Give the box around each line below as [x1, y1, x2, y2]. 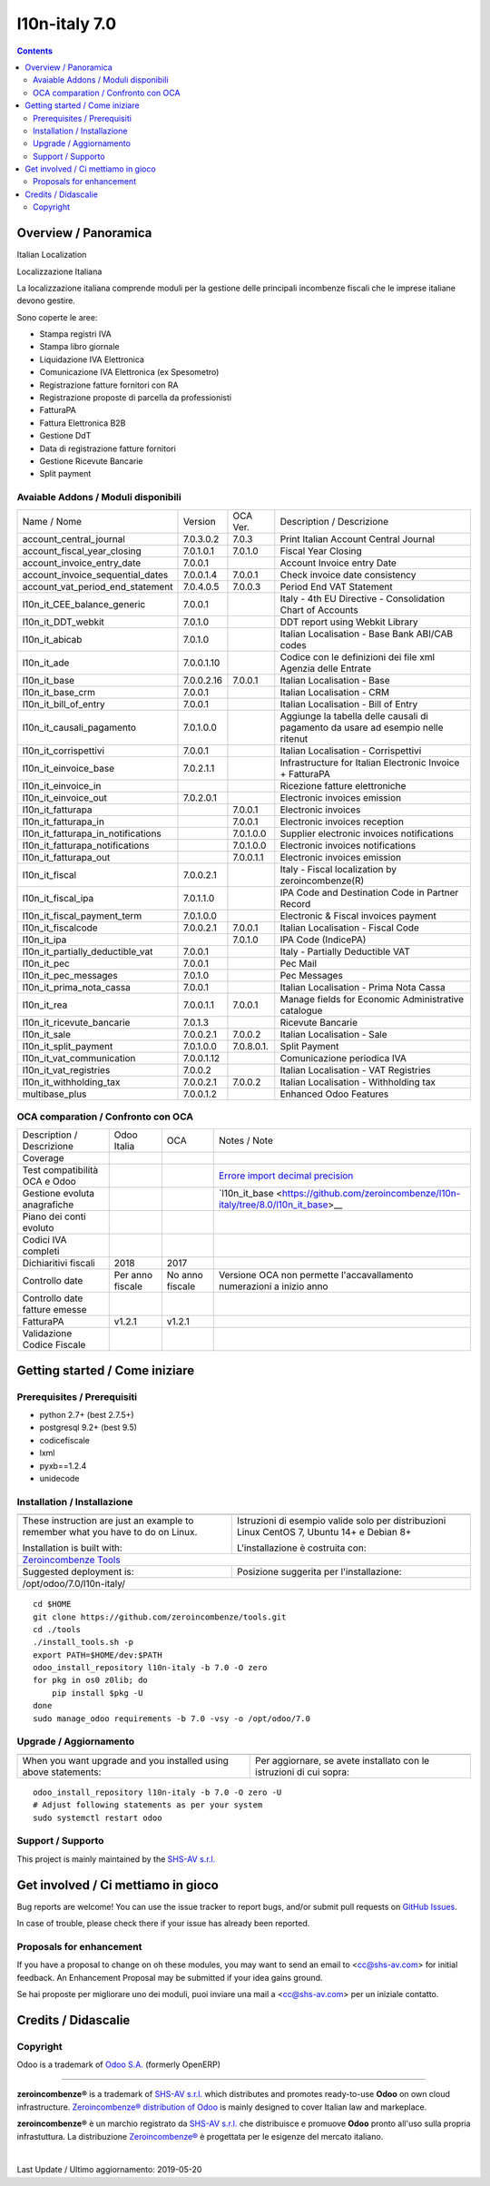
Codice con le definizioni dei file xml [279, 650, 436, 663]
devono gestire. [16, 295, 76, 306]
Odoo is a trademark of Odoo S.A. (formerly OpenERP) [16, 2059, 221, 2070]
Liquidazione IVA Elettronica [39, 354, 145, 365]
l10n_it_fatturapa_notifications [22, 839, 150, 852]
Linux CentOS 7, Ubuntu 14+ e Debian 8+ [236, 1526, 412, 1539]
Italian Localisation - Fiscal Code [279, 921, 419, 934]
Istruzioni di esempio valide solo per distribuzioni [236, 1514, 446, 1527]
